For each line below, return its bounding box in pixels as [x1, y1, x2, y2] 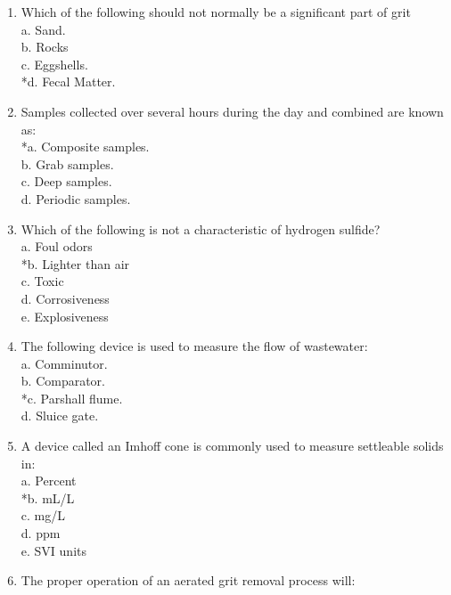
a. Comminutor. [20, 354, 108, 372]
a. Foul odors [20, 237, 93, 256]
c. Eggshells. [20, 54, 88, 73]
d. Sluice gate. [20, 406, 99, 425]
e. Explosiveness [20, 306, 109, 325]
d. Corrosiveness [20, 289, 110, 307]
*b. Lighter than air [20, 254, 130, 273]
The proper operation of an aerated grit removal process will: [20, 571, 356, 590]
